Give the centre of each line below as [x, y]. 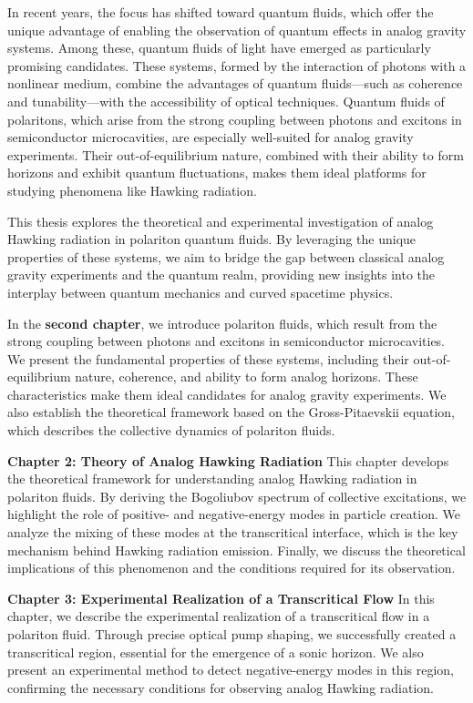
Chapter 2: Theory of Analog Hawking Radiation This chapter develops [228, 460]
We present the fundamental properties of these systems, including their [208, 358]
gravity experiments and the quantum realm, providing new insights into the [221, 275]
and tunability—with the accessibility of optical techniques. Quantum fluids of [226, 101]
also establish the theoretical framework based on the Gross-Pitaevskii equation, [231, 412]
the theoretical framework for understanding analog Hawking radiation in [212, 479]
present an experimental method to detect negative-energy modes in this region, [231, 670]
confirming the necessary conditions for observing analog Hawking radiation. [221, 687]
